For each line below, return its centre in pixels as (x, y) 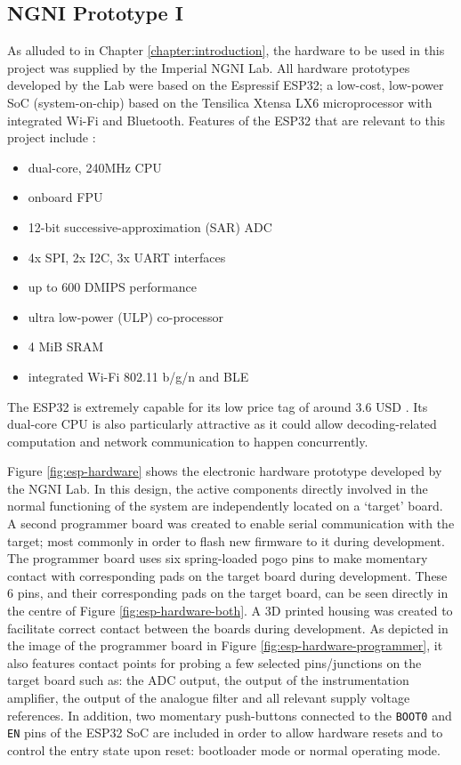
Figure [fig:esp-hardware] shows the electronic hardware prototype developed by (225, 471)
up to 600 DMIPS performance (112, 287)
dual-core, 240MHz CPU (95, 167)
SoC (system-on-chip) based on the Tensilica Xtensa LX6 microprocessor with (220, 102)
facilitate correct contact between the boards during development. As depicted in (228, 628)
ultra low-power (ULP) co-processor (126, 316)
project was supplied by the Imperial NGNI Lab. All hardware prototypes (209, 67)
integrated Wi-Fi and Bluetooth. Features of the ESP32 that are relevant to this (226, 120)
